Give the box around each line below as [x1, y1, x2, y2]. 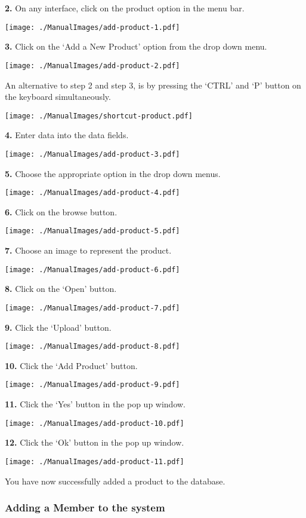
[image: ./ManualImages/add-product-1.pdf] [5, 23, 180, 32]
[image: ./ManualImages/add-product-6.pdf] [5, 265, 180, 274]
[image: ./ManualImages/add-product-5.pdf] [5, 227, 180, 236]
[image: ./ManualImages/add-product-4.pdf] [5, 188, 180, 197]
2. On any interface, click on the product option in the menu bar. [5, 2, 245, 14]
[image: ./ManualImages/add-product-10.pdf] [5, 419, 184, 428]
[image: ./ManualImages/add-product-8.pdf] [5, 342, 180, 351]
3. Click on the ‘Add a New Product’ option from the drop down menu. [5, 40, 267, 53]
